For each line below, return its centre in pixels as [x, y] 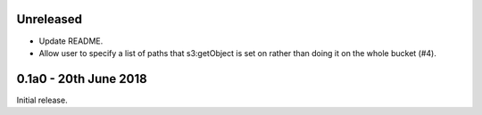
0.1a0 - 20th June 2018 [82, 79]
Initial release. [42, 100]
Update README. [71, 41]
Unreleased [50, 19]
